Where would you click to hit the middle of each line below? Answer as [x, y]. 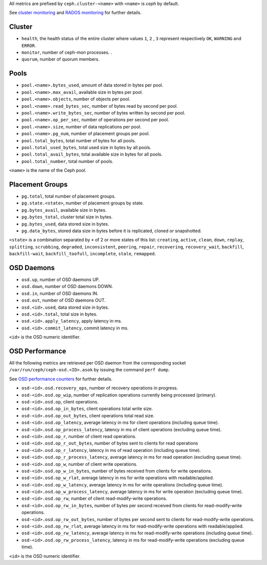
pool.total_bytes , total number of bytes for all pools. [79, 140]
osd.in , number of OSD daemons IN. [60, 293]
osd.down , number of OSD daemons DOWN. [67, 286]
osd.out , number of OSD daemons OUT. [64, 300]
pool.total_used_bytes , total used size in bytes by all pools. [87, 147]
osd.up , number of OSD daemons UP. [61, 280]
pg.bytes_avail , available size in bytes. [64, 210]
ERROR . [29, 45]
